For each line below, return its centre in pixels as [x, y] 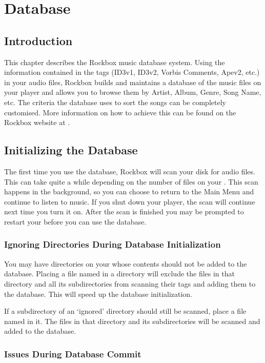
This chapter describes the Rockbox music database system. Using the [115, 62]
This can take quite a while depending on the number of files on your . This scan [131, 181]
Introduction [38, 40]
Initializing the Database [71, 150]
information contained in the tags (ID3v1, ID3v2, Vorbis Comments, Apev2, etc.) [132, 72]
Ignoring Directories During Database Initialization [113, 244]
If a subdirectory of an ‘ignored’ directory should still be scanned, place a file [125, 311]
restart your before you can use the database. [75, 221]
